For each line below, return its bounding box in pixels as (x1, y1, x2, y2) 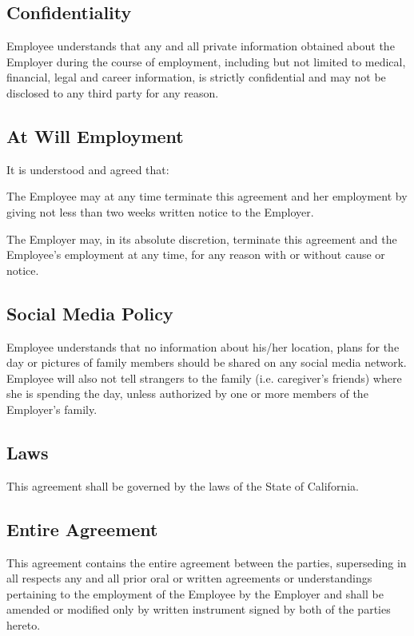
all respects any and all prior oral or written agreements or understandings (6, 570, 372, 586)
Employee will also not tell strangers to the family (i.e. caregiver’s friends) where (6, 369, 402, 386)
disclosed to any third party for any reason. (6, 84, 219, 101)
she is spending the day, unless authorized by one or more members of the (6, 385, 368, 402)
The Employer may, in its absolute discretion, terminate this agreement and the (6, 230, 397, 247)
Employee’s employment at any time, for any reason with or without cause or (6, 246, 385, 263)
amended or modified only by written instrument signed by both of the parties (6, 601, 391, 618)
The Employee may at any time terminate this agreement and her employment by (6, 188, 408, 205)
